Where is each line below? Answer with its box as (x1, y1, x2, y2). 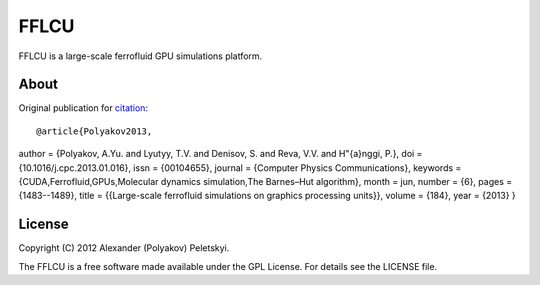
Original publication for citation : (18, 102, 149, 114)
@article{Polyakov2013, (36, 125, 153, 137)
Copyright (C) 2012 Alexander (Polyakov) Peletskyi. (18, 242, 230, 254)
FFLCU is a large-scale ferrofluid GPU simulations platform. (18, 50, 263, 62)
